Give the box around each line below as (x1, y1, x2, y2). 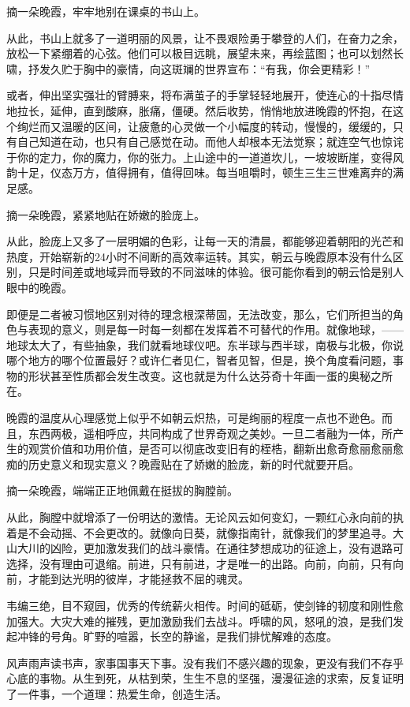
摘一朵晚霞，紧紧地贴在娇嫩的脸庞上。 (6, 206, 205, 223)
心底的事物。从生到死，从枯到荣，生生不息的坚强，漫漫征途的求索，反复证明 (6, 670, 404, 686)
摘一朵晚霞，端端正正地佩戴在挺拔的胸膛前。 (6, 482, 238, 499)
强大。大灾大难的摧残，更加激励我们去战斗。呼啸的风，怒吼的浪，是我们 (17, 612, 393, 629)
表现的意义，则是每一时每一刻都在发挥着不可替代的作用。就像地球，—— (28, 321, 404, 338)
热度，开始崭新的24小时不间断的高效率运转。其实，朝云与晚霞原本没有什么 (6, 248, 393, 264)
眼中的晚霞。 (6, 279, 73, 295)
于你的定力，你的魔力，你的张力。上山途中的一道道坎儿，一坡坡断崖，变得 (6, 148, 393, 165)
